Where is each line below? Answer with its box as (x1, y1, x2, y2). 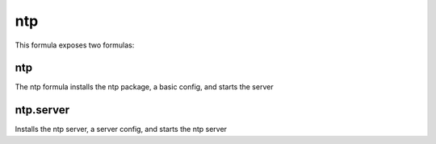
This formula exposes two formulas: (15, 40, 135, 50)
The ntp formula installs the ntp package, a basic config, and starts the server (15, 82, 274, 92)
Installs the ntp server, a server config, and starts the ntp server (15, 125, 228, 134)
